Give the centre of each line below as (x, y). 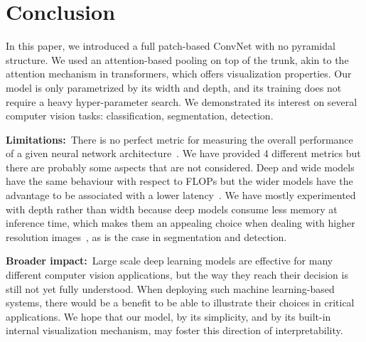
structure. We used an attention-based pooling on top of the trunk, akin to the (177, 59)
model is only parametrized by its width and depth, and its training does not (174, 87)
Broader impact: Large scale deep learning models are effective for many (169, 261)
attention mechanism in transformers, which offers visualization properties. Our (179, 74)
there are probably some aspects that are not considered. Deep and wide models (180, 167)
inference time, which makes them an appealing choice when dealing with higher (181, 223)
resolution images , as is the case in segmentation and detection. (146, 236)
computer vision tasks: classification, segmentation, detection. (140, 116)
